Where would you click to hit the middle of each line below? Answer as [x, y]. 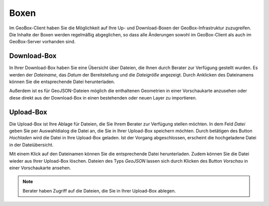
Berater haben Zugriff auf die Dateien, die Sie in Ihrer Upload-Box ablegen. [99, 191]
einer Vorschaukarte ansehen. [40, 168]
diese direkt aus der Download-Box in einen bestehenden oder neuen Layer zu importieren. [103, 98]
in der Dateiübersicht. [31, 145]
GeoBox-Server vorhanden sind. [42, 42]
